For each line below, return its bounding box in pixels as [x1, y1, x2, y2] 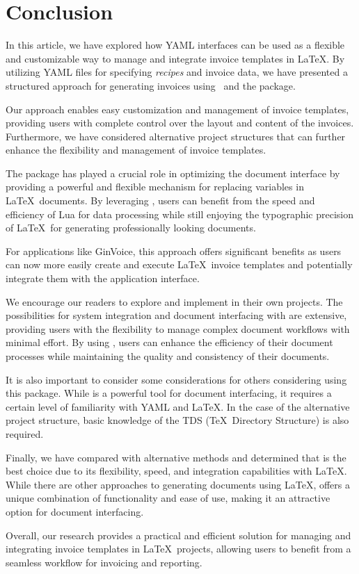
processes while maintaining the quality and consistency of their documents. [6, 349, 330, 363]
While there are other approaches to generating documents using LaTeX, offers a [6, 477, 350, 491]
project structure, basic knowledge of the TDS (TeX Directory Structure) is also [6, 413, 349, 427]
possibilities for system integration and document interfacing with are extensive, [6, 308, 347, 322]
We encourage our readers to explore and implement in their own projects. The [6, 294, 343, 309]
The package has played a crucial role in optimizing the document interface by [6, 165, 340, 180]
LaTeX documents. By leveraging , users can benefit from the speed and [6, 193, 315, 208]
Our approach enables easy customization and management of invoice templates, [6, 101, 349, 116]
